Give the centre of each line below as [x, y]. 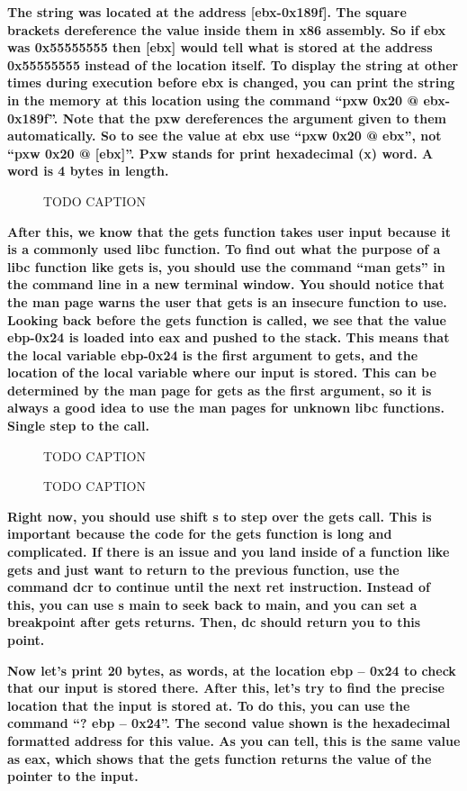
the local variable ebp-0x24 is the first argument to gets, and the [213, 355]
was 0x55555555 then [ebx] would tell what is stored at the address [220, 47]
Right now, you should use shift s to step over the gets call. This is [220, 516]
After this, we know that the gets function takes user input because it [229, 231]
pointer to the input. [73, 776]
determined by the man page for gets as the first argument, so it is [220, 390]
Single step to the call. [78, 426]
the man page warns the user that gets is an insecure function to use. [227, 301]
